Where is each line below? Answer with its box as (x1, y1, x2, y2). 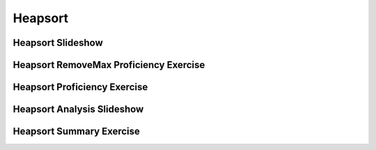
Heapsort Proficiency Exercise (13, 81, 148, 93)
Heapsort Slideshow (13, 37, 104, 49)
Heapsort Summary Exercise (13, 126, 141, 137)
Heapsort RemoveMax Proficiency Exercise (13, 59, 205, 71)
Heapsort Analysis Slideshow (13, 103, 144, 115)
